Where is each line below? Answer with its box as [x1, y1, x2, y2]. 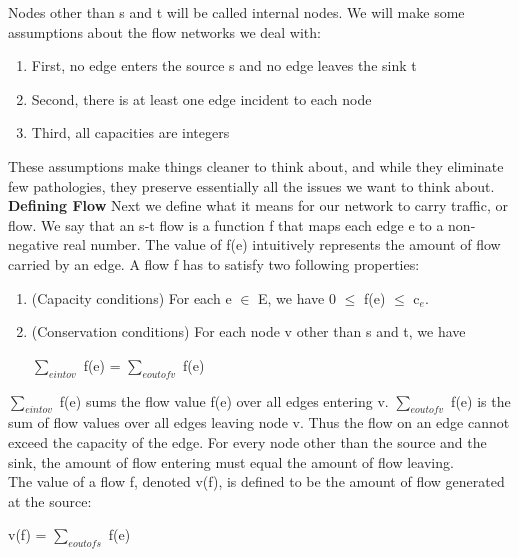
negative [8, 234, 59, 255]
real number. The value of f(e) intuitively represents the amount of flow [63, 234, 501, 255]
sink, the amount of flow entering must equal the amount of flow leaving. [8, 451, 454, 472]
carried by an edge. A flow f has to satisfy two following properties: [8, 253, 420, 274]
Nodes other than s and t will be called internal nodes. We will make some [8, 2, 465, 22]
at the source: [8, 490, 92, 511]
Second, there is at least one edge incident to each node [31, 88, 372, 109]
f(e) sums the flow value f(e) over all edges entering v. [59, 390, 389, 411]
